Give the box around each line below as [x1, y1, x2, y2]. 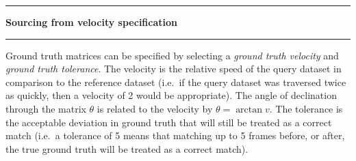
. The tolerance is [269, 101, 343, 115]
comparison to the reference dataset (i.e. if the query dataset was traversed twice [5, 74, 346, 89]
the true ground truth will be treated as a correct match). [5, 141, 249, 156]
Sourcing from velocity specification [5, 15, 178, 29]
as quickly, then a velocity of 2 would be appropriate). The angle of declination [5, 88, 337, 102]
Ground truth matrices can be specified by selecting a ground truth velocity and [5, 48, 339, 62]
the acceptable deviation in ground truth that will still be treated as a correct [5, 115, 332, 129]
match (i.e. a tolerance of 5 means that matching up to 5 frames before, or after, [5, 128, 345, 143]
